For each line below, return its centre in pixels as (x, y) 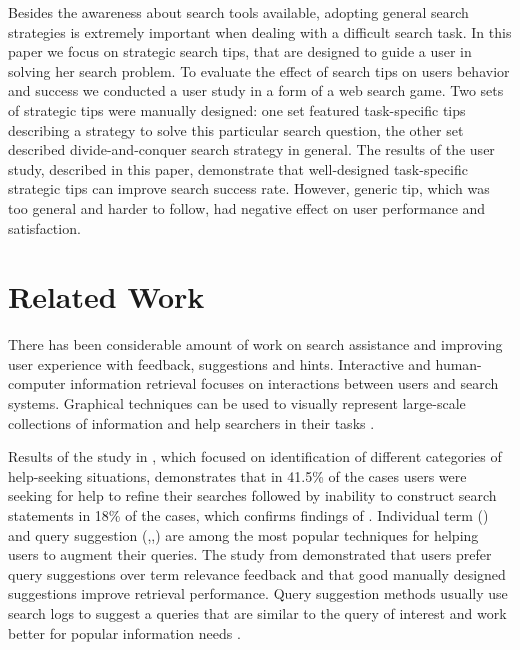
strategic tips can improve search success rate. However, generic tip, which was (249, 188)
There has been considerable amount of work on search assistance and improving (255, 344)
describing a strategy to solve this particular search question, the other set (236, 129)
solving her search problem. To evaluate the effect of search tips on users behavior (259, 70)
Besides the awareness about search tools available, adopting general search (238, 12)
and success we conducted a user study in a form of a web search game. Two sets (256, 90)
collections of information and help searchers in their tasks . (191, 422)
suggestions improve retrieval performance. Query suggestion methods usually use (258, 593)
